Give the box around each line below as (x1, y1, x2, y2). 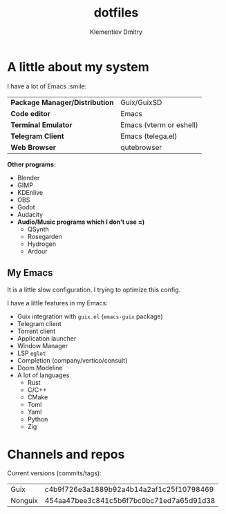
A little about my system (7, 59, 150, 75)
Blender (17, 173, 40, 182)
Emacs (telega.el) (120, 131, 178, 141)
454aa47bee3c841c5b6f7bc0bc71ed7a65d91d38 (44, 496, 216, 506)
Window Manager (17, 341, 68, 350)
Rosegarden (27, 232, 62, 240)
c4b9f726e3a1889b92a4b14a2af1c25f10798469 (44, 485, 214, 495)
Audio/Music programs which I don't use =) (17, 218, 145, 226)
